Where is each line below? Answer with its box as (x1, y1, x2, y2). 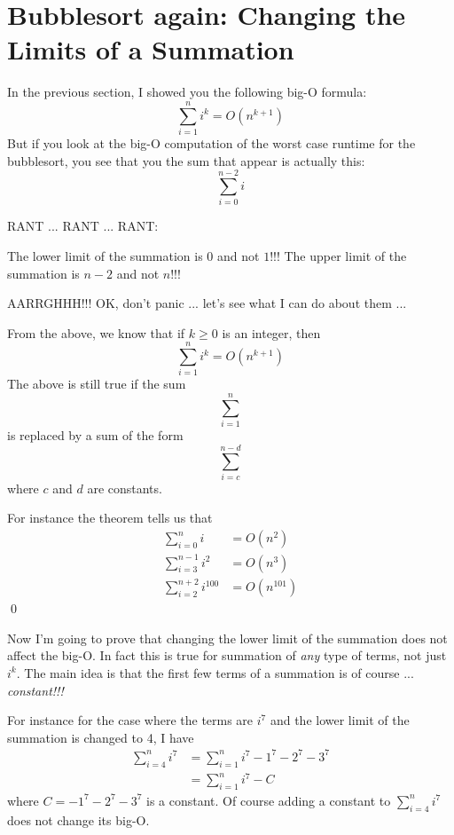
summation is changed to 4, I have (7, 728, 194, 746)
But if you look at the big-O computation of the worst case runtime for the (7, 134, 416, 153)
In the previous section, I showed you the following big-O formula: (7, 83, 367, 101)
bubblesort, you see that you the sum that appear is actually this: (7, 151, 365, 169)
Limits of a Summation (7, 31, 294, 67)
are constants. (87, 478, 162, 497)
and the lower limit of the (270, 711, 410, 729)
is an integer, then (222, 323, 321, 342)
